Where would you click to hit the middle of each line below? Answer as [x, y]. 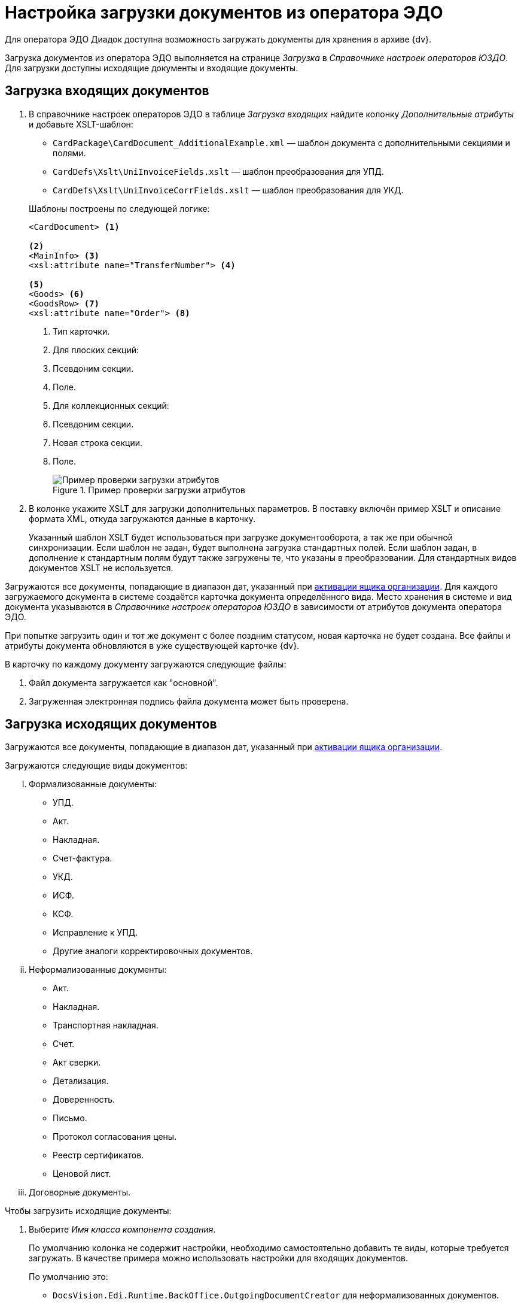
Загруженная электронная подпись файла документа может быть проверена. [189, 701]
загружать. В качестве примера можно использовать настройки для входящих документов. [219, 1258]
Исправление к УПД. [95, 933]
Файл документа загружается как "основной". [124, 682]
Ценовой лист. [82, 1174]
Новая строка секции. [98, 442]
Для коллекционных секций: [111, 405]
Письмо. [70, 1118]
